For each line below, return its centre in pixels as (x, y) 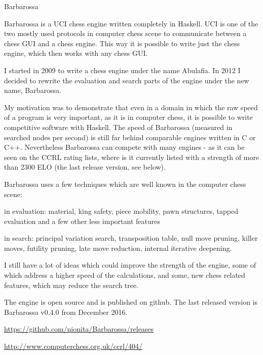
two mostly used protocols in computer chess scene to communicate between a (125, 33)
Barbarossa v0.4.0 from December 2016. (66, 312)
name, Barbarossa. (33, 90)
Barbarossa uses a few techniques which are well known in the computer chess (125, 184)
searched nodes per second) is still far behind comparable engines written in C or (130, 137)
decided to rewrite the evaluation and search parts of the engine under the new (127, 80)
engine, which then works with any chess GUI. (76, 53)
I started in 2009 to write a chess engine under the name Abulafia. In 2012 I (122, 70)
